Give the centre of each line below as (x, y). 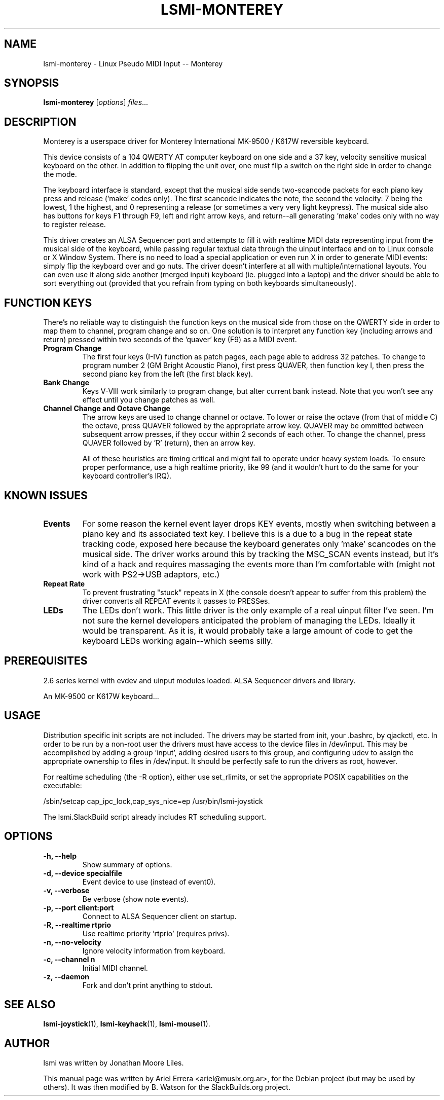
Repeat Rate (64, 583)
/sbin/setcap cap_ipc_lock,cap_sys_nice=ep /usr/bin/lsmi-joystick (153, 801)
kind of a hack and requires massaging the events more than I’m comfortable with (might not (259, 564)
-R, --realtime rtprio (77, 925)
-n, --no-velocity (72, 942)
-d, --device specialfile (83, 873)
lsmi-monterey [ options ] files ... (96, 102)
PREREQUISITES (46, 661)
